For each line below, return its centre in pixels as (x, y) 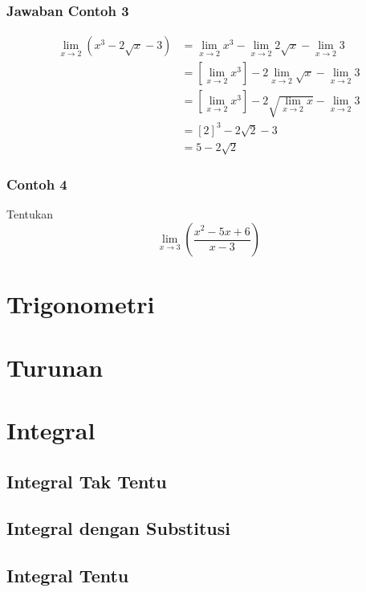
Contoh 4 (37, 184)
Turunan (55, 367)
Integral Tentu (68, 576)
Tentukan (30, 214)
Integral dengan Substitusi (118, 528)
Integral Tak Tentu (87, 481)
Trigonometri (81, 304)
